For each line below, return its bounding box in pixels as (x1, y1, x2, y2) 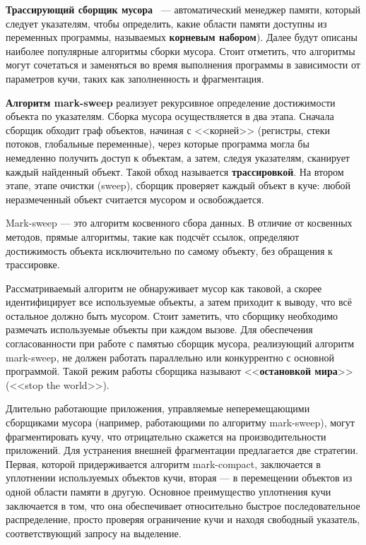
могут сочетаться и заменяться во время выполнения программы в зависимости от (6, 57, 360, 72)
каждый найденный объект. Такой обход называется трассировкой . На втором (6, 164, 344, 179)
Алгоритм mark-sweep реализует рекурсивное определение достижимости (6, 95, 336, 109)
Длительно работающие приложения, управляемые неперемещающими (6, 401, 310, 416)
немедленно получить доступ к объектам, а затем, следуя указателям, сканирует (6, 150, 350, 164)
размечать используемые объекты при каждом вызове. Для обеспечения (6, 322, 313, 337)
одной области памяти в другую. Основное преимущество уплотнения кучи (6, 484, 331, 498)
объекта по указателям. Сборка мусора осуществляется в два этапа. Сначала (6, 109, 334, 124)
